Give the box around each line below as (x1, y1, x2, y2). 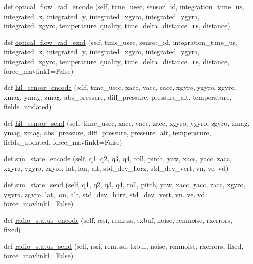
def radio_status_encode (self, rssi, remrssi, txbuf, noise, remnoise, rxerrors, (4, 215, 232, 225)
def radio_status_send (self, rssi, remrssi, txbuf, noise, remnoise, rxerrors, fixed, (4, 241, 244, 251)
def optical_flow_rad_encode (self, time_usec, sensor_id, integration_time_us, (4, 1, 244, 11)
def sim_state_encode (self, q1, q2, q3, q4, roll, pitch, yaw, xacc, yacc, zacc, (4, 153, 232, 163)
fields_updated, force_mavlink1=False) (4, 137, 122, 147)
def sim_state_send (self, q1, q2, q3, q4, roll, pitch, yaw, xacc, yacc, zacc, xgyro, (4, 179, 246, 189)
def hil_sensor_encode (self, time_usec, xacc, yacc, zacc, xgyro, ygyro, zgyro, (4, 82, 236, 92)
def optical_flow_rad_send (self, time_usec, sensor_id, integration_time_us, (4, 37, 237, 47)
